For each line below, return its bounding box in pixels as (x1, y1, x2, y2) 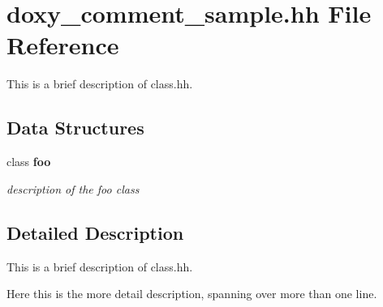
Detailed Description (6, 220, 184, 245)
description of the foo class (6, 180, 140, 197)
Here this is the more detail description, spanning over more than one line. (6, 285, 377, 302)
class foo (6, 153, 51, 170)
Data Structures (6, 115, 144, 140)
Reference (6, 28, 119, 62)
